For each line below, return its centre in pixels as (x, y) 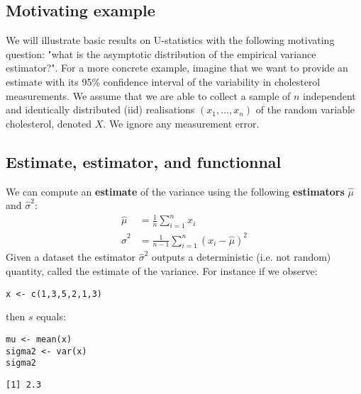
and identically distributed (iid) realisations (100, 109)
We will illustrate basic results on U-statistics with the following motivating (170, 40)
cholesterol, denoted (49, 123)
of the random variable (305, 109)
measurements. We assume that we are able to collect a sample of (148, 95)
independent (329, 95)
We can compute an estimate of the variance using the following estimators (175, 191)
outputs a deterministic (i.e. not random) (241, 257)
